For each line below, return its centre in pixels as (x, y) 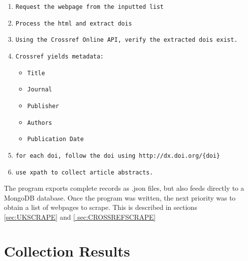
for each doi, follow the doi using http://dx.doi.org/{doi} (118, 156)
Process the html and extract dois (74, 23)
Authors (40, 123)
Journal (40, 90)
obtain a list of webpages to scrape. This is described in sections (101, 207)
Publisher (43, 106)
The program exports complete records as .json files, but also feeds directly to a (124, 188)
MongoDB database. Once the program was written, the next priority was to (120, 197)
